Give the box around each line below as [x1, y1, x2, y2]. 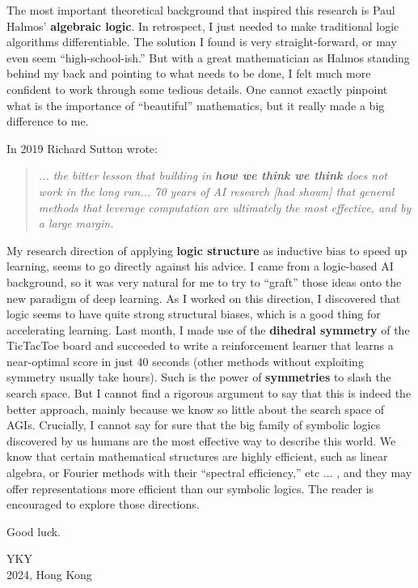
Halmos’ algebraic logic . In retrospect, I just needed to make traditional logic [6, 17, 399, 34]
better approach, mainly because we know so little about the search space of [6, 400, 385, 417]
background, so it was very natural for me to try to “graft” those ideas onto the [6, 273, 402, 290]
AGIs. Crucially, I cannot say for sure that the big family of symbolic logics [6, 416, 381, 433]
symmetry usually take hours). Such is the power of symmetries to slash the [6, 369, 391, 386]
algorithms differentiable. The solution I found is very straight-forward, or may [6, 33, 397, 50]
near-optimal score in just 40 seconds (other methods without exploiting [6, 352, 364, 369]
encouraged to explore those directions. [6, 496, 200, 513]
